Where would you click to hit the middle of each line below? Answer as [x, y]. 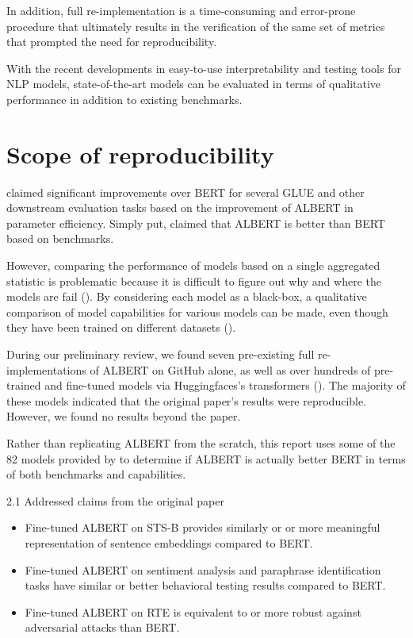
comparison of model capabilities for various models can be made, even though [197, 311]
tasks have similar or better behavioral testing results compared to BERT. [205, 585]
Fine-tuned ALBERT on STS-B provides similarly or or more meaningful [203, 527]
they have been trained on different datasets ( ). [121, 327]
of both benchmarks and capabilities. [96, 474]
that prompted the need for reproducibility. [112, 42]
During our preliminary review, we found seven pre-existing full [161, 354]
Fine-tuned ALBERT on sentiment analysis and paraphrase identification [203, 569]
